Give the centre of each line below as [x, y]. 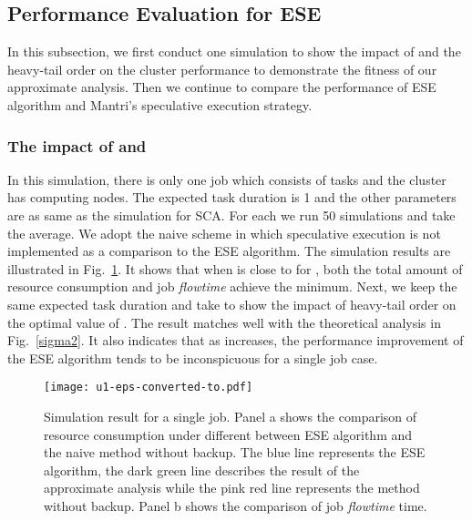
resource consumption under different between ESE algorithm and [228, 434]
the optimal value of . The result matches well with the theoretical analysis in [224, 322]
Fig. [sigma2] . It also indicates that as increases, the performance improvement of [236, 340]
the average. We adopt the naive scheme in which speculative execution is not [224, 233]
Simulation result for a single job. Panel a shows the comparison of [231, 416]
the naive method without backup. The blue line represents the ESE [235, 452]
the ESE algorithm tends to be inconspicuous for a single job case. [193, 358]
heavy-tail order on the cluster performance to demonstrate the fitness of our [222, 69]
